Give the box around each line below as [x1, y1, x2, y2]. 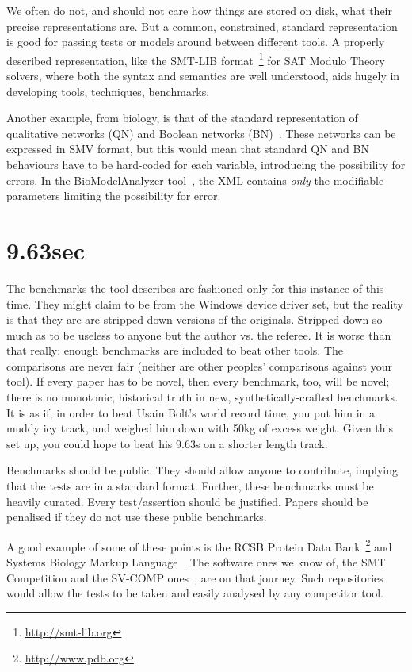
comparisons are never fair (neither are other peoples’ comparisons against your [6, 357, 392, 374]
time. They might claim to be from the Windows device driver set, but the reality [6, 295, 403, 312]
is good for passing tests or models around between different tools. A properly [6, 33, 385, 50]
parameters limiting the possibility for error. [6, 187, 221, 204]
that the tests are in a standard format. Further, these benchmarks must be [6, 478, 374, 494]
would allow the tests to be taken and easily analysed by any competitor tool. [6, 585, 383, 601]
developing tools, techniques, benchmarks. [6, 83, 210, 99]
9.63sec [6, 233, 86, 266]
